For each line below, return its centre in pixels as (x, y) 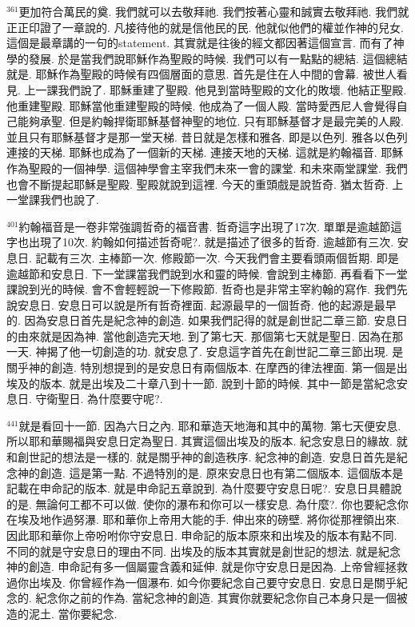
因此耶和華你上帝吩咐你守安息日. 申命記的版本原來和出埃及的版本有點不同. (202, 535)
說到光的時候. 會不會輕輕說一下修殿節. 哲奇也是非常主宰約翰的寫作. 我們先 (212, 289)
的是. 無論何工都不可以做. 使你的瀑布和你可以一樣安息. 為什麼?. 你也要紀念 (202, 503)
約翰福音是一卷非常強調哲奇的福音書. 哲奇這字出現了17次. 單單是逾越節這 (210, 226)
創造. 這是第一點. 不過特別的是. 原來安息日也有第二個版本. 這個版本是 (221, 472)
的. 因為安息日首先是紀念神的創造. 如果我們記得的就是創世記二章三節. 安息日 (207, 320)
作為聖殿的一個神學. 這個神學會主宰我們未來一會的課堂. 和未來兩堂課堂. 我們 (207, 168)
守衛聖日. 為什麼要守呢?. (99, 399)
